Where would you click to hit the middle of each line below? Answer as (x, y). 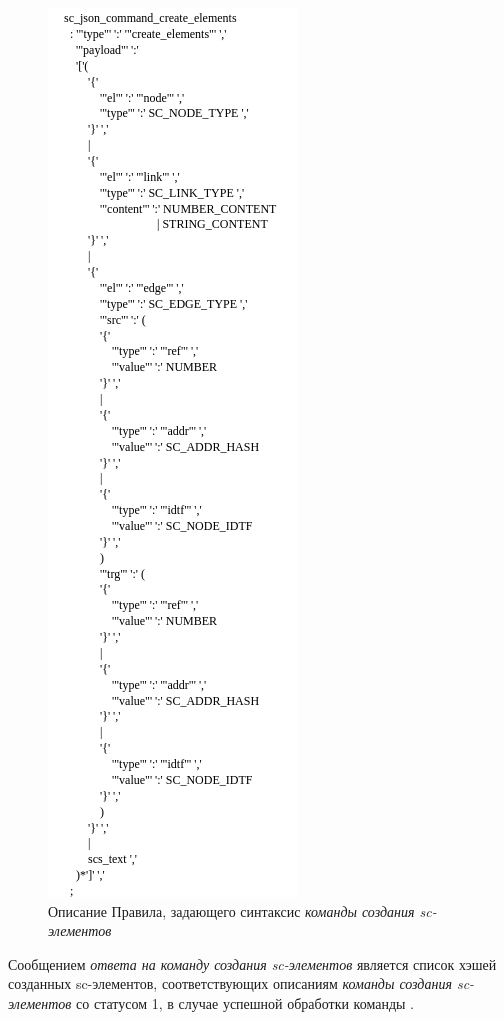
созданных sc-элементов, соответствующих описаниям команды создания (230, 983)
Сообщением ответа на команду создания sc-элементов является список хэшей (252, 963)
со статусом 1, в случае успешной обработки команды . (245, 1002)
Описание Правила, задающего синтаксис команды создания (231, 910)
